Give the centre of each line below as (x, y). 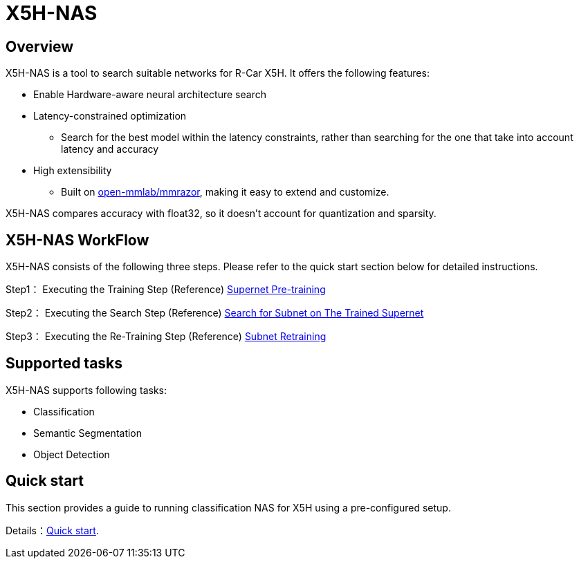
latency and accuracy (110, 149)
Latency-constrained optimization (110, 116)
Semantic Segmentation (88, 433)
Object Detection (72, 454)
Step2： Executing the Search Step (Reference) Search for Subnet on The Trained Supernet (215, 313)
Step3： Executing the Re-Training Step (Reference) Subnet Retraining (166, 337)
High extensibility (73, 171)
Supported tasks (64, 364)
